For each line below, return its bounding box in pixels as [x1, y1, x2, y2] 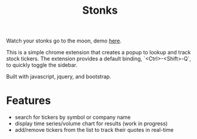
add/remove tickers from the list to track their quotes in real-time [14, 126, 174, 134]
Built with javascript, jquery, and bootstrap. [6, 73, 111, 81]
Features [6, 94, 51, 107]
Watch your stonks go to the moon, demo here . [6, 37, 122, 45]
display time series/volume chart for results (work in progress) [14, 120, 168, 127]
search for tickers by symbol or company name [14, 114, 131, 121]
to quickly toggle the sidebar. [6, 61, 77, 69]
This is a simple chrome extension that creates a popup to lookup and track [6, 49, 191, 56]
